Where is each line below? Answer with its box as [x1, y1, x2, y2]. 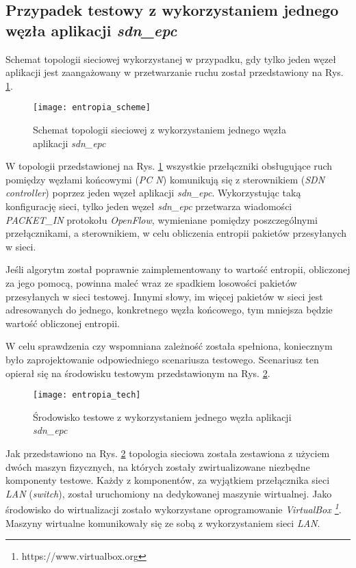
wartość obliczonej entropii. [5, 315, 120, 330]
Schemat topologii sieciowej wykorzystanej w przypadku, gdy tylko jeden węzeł [5, 51, 336, 66]
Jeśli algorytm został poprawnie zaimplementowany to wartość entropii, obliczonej [5, 262, 351, 276]
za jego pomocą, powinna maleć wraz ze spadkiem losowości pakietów [5, 275, 297, 289]
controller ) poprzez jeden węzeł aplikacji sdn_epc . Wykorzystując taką [5, 185, 301, 200]
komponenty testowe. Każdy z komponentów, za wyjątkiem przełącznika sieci [5, 473, 330, 487]
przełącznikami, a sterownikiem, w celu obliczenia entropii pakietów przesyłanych [5, 226, 347, 240]
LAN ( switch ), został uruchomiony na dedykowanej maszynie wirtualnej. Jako [5, 486, 332, 500]
